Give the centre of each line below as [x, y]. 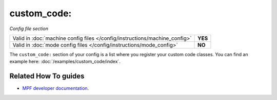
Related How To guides [47, 76]
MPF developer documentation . [56, 88]
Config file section [29, 29]
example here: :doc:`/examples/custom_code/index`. [65, 62]
